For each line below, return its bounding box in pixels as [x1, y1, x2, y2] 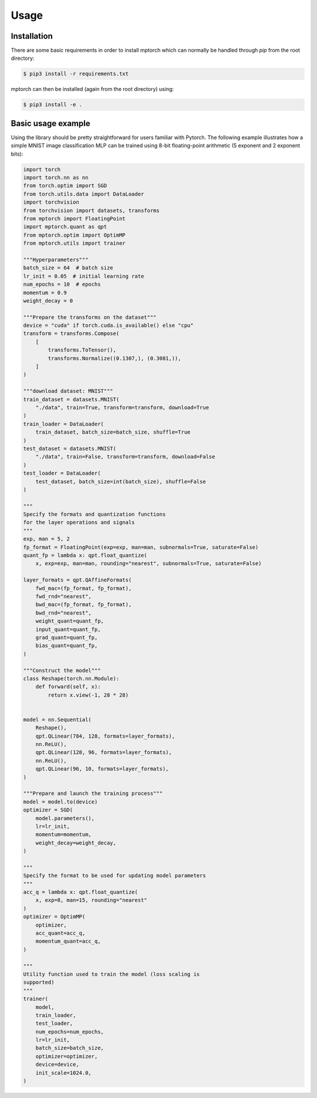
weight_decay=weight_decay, [35, 839, 117, 846]
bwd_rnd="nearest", [35, 609, 92, 616]
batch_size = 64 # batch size [23, 265, 114, 271]
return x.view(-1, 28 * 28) [48, 691, 129, 698]
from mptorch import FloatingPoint [23, 215, 126, 222]
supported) [23, 979, 55, 986]
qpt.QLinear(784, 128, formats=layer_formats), [35, 732, 176, 739]
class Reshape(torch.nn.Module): [23, 675, 120, 682]
